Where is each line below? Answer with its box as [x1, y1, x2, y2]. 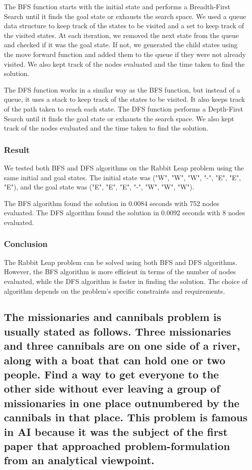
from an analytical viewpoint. [4, 452, 155, 468]
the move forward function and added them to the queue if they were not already [4, 49, 246, 59]
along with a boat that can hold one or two [4, 352, 225, 367]
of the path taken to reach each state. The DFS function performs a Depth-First [4, 103, 243, 113]
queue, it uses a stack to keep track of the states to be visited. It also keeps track [4, 94, 245, 104]
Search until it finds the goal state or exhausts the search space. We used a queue [4, 11, 246, 21]
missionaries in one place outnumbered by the [4, 395, 240, 410]
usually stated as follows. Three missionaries [4, 323, 231, 338]
